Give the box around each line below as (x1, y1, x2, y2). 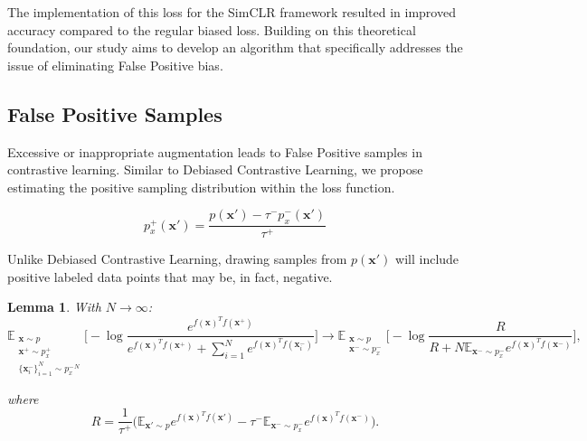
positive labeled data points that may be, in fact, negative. (7, 267, 333, 286)
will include (395, 249, 459, 268)
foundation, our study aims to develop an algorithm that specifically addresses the (7, 38, 463, 57)
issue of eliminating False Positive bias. (7, 55, 223, 74)
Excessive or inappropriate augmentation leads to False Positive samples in (7, 142, 422, 161)
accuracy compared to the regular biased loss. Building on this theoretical (7, 20, 416, 39)
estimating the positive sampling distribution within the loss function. (7, 177, 395, 196)
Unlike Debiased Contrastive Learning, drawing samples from (7, 249, 347, 268)
